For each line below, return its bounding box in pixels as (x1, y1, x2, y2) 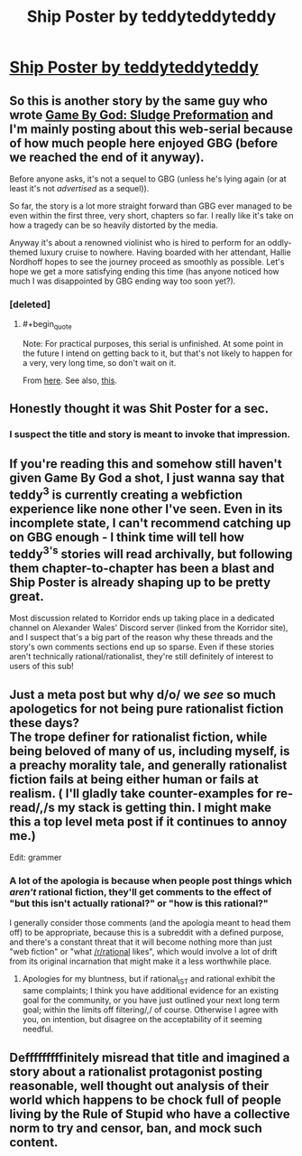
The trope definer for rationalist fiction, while (9, 729, 268, 744)
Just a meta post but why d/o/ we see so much (9, 686, 277, 702)
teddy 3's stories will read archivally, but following (9, 544, 293, 562)
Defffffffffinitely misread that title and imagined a (9, 1049, 290, 1065)
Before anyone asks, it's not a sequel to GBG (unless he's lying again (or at (9, 173, 287, 184)
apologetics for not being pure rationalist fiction (9, 701, 284, 716)
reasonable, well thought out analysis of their (9, 1077, 270, 1094)
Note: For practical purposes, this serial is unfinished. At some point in (22, 339, 284, 350)
